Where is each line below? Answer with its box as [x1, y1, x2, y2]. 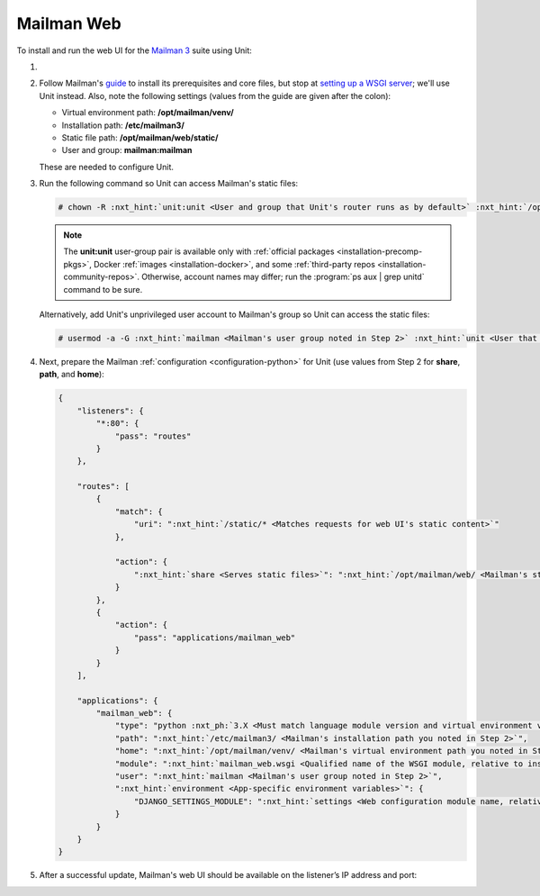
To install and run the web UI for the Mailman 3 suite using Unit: [16, 45, 252, 56]
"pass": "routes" [114, 430, 192, 441]
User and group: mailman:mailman [61, 145, 193, 156]
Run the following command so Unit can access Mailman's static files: [39, 178, 299, 189]
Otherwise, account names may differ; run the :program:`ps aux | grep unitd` [140, 271, 425, 283]
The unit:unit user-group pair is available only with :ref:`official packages [63, 246, 335, 257]
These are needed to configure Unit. [39, 161, 175, 172]
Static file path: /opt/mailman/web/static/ [61, 131, 219, 143]
